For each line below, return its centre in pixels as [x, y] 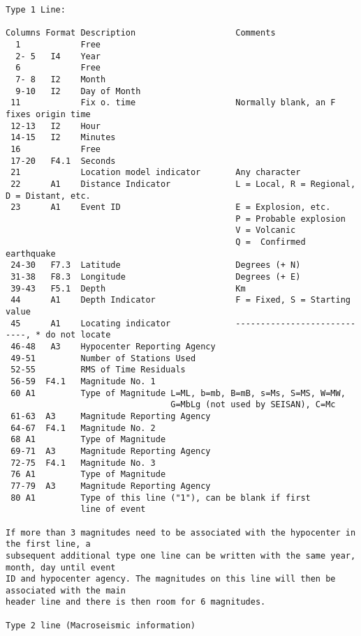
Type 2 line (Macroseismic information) [101, 625]
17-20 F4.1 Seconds [63, 161]
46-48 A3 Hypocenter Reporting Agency [113, 347]
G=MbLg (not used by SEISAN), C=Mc [253, 405]
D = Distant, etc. [48, 196]
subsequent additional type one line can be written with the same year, [181, 555]
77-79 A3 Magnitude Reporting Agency [111, 486]
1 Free [58, 44]
